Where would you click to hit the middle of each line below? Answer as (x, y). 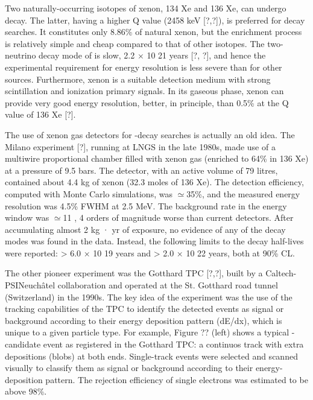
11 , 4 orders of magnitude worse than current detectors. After (178, 217)
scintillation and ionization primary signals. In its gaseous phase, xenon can (144, 91)
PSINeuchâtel (30, 285)
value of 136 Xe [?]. (40, 114)
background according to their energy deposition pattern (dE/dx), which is (144, 320)
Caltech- (281, 273)
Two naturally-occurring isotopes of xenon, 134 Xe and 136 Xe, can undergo (146, 8)
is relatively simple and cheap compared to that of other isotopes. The (135, 43)
